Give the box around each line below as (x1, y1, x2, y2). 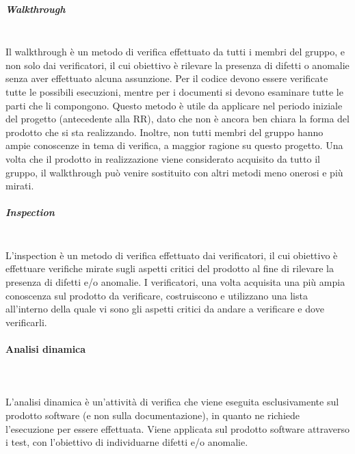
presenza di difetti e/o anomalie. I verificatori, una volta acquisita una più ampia (5, 275, 345, 289)
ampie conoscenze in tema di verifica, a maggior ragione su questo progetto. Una (5, 138, 343, 152)
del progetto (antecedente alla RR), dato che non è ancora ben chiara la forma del (5, 111, 350, 126)
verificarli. (5, 315, 47, 329)
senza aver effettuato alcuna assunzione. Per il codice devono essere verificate (5, 71, 328, 85)
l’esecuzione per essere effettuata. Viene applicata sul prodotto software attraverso (5, 421, 350, 436)
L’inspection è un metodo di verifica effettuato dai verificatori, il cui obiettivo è (5, 248, 338, 262)
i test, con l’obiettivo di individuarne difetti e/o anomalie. (5, 435, 248, 449)
